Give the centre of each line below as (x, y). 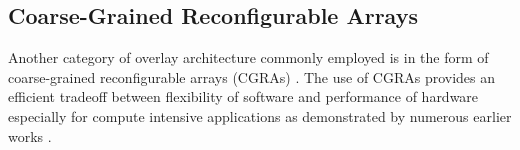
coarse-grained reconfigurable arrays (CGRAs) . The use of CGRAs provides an (252, 76)
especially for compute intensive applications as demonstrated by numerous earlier (260, 115)
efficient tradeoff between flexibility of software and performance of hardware (243, 96)
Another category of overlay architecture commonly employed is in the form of (248, 57)
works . (30, 135)
